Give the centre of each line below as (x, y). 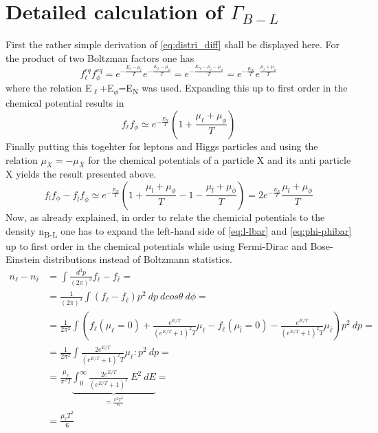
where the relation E (49, 88)
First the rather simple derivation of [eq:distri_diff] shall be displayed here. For (173, 44)
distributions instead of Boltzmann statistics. (137, 259)
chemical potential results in (65, 103)
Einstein (23, 259)
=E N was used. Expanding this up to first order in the (233, 89)
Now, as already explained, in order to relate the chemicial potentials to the (165, 216)
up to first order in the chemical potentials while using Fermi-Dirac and (156, 245)
